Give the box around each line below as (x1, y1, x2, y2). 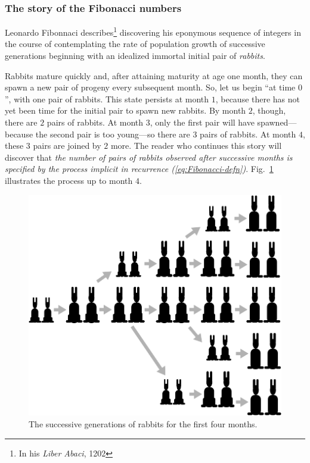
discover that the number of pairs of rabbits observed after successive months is (5, 151, 293, 163)
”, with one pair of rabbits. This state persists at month (5, 92, 209, 105)
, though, (252, 104, 286, 117)
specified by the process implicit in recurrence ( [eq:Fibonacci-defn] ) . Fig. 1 (5, 162, 274, 175)
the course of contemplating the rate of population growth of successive (5, 37, 265, 50)
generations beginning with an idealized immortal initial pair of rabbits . (5, 49, 265, 62)
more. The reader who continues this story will (110, 139, 282, 152)
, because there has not (215, 92, 300, 105)
